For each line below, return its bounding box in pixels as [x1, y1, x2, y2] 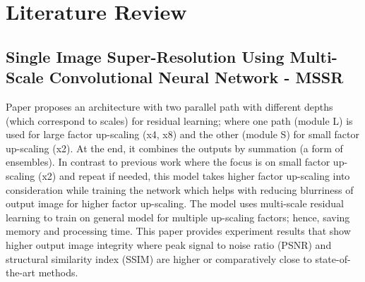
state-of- [315, 251, 351, 266]
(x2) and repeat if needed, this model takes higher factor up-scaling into [37, 168, 350, 183]
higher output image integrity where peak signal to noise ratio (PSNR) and [6, 237, 332, 252]
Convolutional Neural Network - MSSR [49, 66, 344, 88]
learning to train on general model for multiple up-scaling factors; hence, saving [6, 209, 350, 224]
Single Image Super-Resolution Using [6, 45, 285, 67]
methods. [38, 265, 78, 280]
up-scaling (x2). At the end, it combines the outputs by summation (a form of [6, 140, 343, 155]
